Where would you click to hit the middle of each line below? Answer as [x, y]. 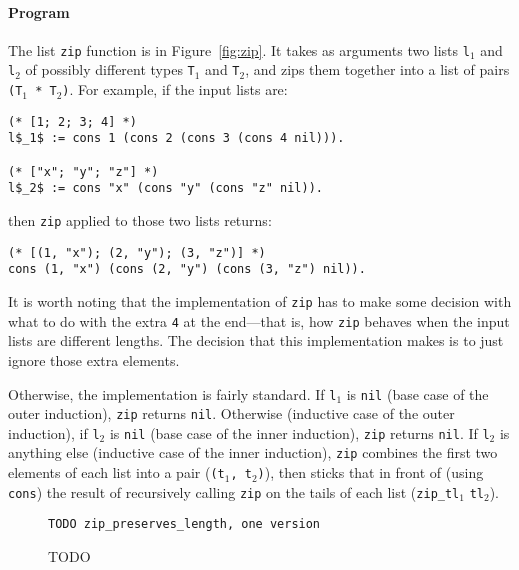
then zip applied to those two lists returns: [140, 220]
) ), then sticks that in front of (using [370, 472]
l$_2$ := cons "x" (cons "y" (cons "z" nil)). [165, 188]
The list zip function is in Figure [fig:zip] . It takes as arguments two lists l [239, 49]
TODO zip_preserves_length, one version [184, 524]
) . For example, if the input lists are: [175, 89]
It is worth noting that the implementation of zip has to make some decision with [260, 301]
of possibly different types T [110, 69]
